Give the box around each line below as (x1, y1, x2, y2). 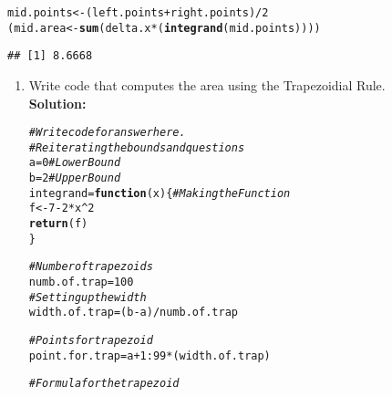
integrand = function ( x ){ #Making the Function (28, 186, 291, 200)
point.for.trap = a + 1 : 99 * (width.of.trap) (28, 349, 271, 362)
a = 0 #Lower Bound (28, 156, 121, 170)
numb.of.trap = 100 (28, 276, 134, 289)
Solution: (28, 93, 87, 112)
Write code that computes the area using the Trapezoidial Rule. (28, 75, 386, 94)
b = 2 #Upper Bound (28, 172, 121, 185)
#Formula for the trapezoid (28, 377, 180, 391)
